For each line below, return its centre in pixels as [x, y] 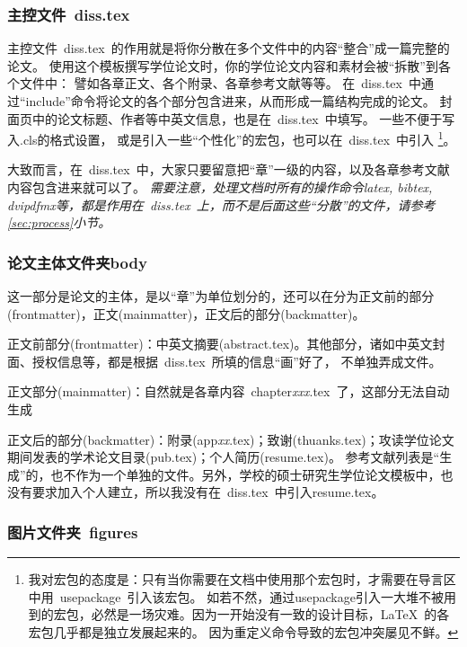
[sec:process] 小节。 [59, 222]
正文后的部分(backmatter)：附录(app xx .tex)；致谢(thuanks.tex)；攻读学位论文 [231, 439]
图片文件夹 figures [73, 532]
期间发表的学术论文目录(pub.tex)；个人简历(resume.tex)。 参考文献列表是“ [224, 457]
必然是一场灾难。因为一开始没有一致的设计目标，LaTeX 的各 [270, 614]
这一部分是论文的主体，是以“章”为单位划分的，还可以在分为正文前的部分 [221, 296]
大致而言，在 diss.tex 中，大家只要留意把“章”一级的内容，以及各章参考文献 [229, 169]
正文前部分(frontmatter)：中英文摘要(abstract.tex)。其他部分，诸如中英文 [220, 344]
